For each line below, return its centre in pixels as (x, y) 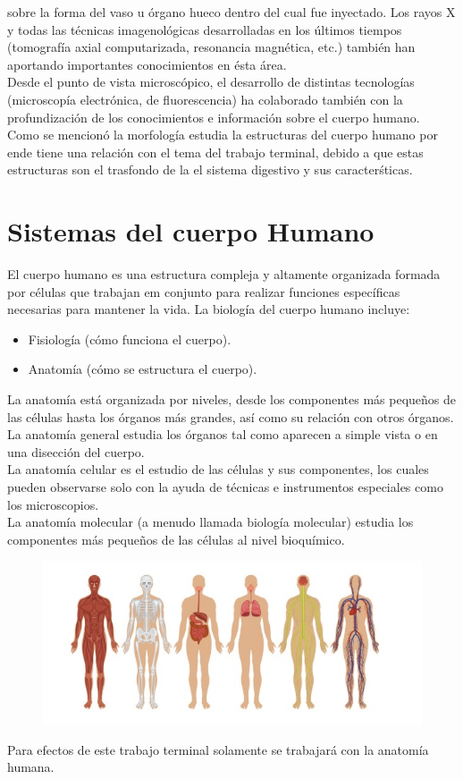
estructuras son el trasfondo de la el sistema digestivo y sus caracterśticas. (210, 169)
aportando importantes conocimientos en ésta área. (147, 64)
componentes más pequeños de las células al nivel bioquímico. (176, 539)
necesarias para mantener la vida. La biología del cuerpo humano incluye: (209, 309)
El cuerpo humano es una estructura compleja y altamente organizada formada (224, 274)
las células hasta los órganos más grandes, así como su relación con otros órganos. (231, 416)
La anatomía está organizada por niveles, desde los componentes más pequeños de (232, 399)
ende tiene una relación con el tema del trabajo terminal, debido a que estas (215, 152)
